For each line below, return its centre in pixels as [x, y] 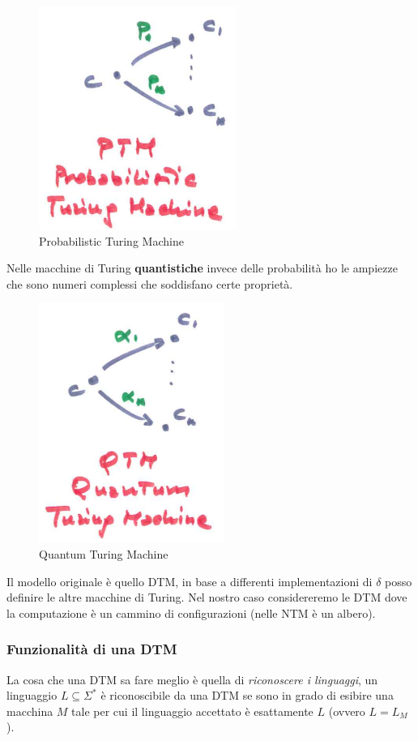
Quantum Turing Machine [104, 553]
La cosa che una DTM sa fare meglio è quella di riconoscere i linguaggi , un [192, 679]
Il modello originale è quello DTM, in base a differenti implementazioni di [190, 581]
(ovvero [347, 711]
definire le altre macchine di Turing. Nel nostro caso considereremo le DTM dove [207, 597]
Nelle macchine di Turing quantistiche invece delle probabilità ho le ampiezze [202, 268]
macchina [30, 711]
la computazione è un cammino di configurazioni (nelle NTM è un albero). [191, 613]
